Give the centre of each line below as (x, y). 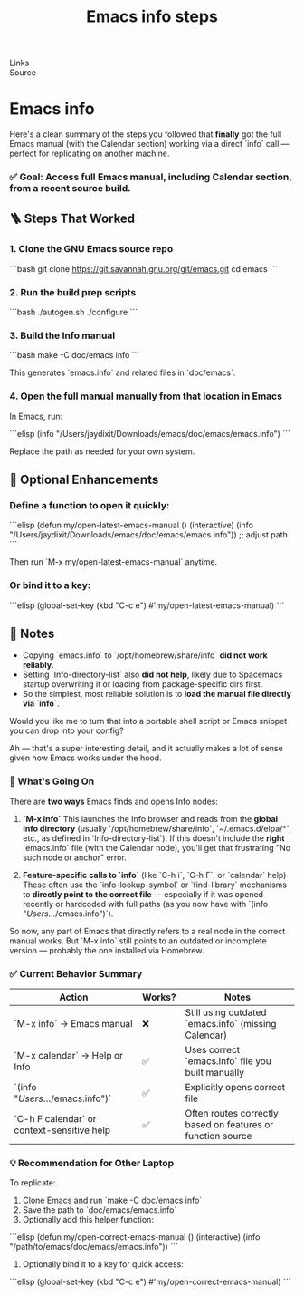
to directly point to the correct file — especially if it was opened (143, 894)
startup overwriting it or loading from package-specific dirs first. (142, 684)
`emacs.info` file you (228, 1061)
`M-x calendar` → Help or (69, 1056)
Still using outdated (226, 1012)
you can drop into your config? (66, 730)
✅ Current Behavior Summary (76, 973)
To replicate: (33, 1183)
